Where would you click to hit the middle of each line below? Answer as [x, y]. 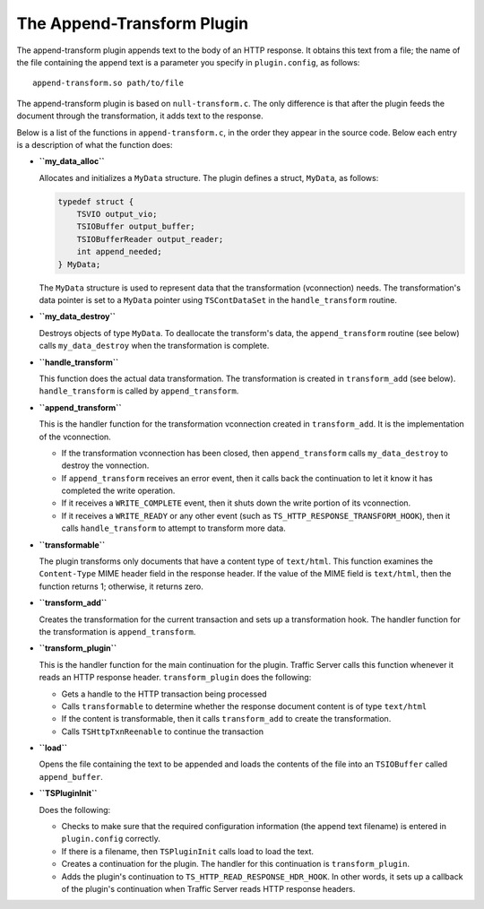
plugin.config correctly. [111, 839]
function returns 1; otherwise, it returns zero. [121, 586]
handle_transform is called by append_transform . [139, 391]
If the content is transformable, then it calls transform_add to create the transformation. [226, 719]
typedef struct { [96, 201]
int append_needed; [120, 252]
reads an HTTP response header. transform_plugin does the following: [175, 678]
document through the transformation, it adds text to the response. [140, 116]
